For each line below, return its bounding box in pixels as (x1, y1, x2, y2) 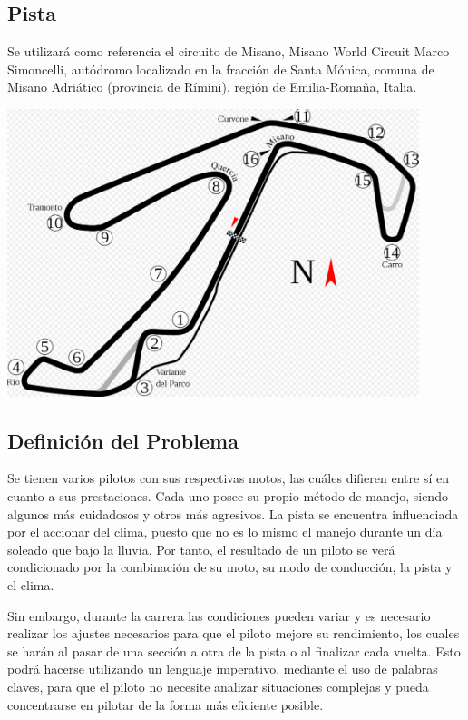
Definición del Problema (7, 426, 239, 454)
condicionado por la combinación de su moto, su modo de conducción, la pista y (7, 557, 453, 577)
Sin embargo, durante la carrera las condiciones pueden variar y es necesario (7, 606, 431, 625)
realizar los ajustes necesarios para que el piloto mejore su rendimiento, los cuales (7, 624, 460, 643)
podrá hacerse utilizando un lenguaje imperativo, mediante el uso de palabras (7, 659, 438, 678)
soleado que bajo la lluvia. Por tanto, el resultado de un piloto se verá (7, 539, 395, 558)
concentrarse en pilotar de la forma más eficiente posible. (7, 695, 324, 714)
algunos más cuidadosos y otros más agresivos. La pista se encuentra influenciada (7, 504, 459, 523)
